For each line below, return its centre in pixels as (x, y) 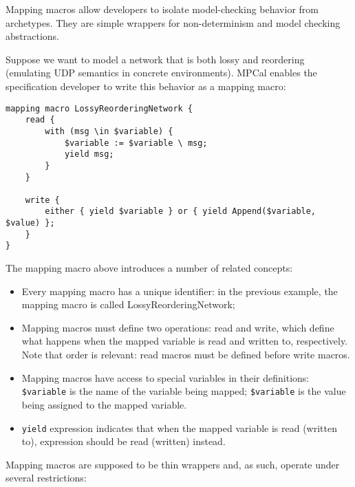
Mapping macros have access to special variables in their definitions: (165, 377)
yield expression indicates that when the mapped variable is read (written (180, 428)
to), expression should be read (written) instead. (123, 441)
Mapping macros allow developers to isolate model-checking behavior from (162, 9)
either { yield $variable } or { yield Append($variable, (181, 212)
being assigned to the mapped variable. (104, 404)
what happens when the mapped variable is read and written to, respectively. (185, 341)
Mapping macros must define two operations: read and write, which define (178, 327)
